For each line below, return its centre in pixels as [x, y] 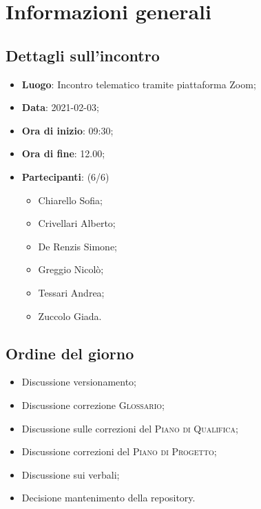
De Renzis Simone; [77, 246]
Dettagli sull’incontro [83, 55]
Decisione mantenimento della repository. [108, 498]
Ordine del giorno [70, 353]
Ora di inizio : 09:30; [67, 130]
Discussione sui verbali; [71, 474]
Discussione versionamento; [79, 382]
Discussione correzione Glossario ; [93, 405]
